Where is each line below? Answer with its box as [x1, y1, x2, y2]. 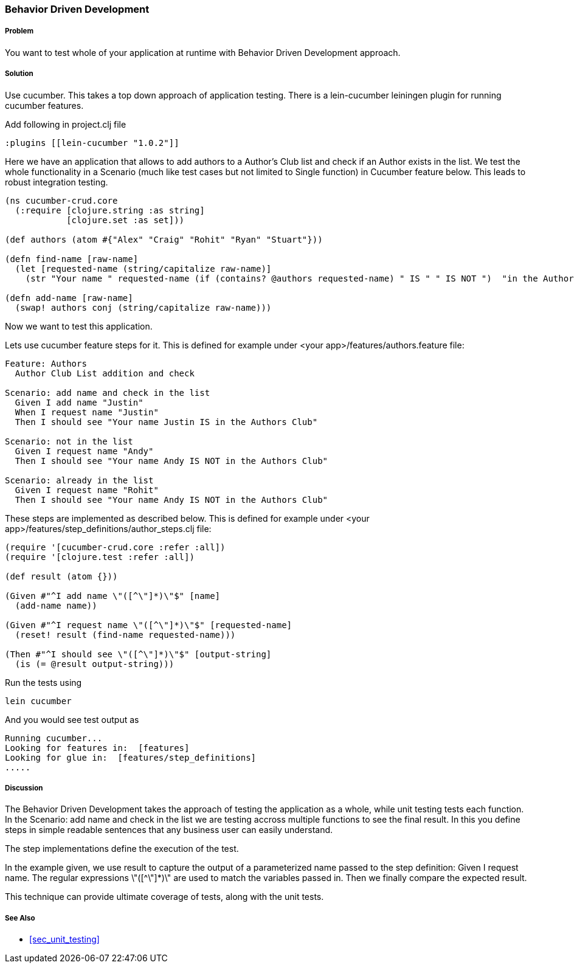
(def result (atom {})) [5, 571, 118, 581]
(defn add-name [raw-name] [5, 292, 133, 303]
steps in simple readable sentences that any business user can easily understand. [5, 825, 333, 835]
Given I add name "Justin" [15, 397, 143, 407]
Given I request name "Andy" [15, 446, 154, 456]
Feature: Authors [5, 358, 87, 368]
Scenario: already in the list [5, 475, 154, 485]
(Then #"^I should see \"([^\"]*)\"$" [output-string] [5, 649, 272, 659]
